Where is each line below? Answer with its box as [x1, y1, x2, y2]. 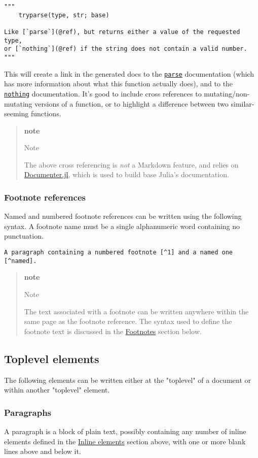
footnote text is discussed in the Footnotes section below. [24, 325, 202, 336]
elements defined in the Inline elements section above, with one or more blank [4, 436, 246, 446]
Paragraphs [4, 406, 52, 418]
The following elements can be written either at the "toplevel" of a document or [4, 374, 251, 385]
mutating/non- [204, 88, 250, 99]
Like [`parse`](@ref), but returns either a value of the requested [4, 28, 240, 36]
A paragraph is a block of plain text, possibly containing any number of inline [4, 426, 246, 436]
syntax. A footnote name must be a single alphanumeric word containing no [4, 220, 240, 231]
